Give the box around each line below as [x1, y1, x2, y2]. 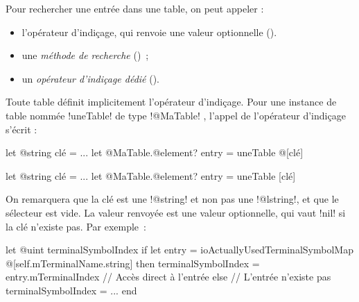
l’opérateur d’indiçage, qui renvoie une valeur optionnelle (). [21, 24, 277, 39]
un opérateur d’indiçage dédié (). [21, 71, 160, 85]
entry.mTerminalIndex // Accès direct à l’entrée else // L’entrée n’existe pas [6, 269, 331, 284]
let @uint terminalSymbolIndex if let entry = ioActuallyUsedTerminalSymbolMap [6, 242, 353, 257]
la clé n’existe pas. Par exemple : [6, 219, 146, 233]
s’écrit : [6, 121, 37, 136]
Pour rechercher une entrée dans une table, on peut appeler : [6, 1, 264, 15]
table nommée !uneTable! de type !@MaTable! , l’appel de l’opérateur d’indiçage [6, 108, 346, 122]
